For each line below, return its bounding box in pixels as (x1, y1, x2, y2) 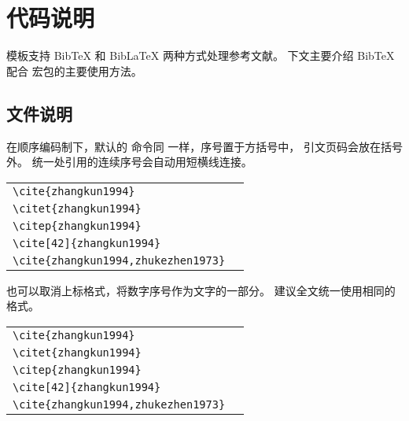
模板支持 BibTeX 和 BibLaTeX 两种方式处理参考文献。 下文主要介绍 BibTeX (6, 47, 395, 64)
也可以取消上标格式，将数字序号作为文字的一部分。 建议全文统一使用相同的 (6, 282, 396, 298)
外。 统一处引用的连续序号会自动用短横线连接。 (6, 153, 252, 170)
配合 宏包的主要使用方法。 (6, 62, 142, 79)
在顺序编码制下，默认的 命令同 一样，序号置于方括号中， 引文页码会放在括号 (6, 138, 403, 154)
